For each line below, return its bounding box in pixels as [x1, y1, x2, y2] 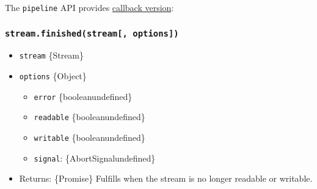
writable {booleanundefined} [34, 131, 145, 144]
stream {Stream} [19, 49, 84, 62]
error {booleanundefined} [34, 90, 133, 102]
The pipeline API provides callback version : [5, 1, 174, 13]
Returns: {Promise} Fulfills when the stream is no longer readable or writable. [19, 172, 313, 185]
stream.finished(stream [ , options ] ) [5, 28, 179, 38]
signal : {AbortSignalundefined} [34, 151, 156, 164]
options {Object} [19, 70, 87, 82]
